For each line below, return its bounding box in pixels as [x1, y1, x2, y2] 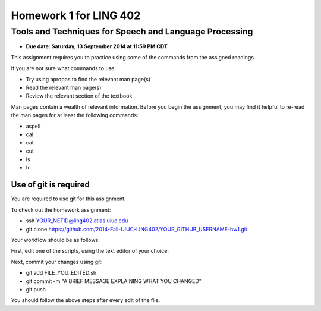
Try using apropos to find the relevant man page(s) [26, 76, 151, 83]
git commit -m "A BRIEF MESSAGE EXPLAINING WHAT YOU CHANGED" [26, 277, 202, 285]
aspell [26, 122, 41, 130]
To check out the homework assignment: [11, 206, 111, 213]
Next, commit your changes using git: [11, 258, 103, 265]
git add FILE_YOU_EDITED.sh [26, 269, 97, 277]
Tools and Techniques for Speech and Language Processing [11, 26, 253, 37]
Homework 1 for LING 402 [11, 9, 141, 22]
